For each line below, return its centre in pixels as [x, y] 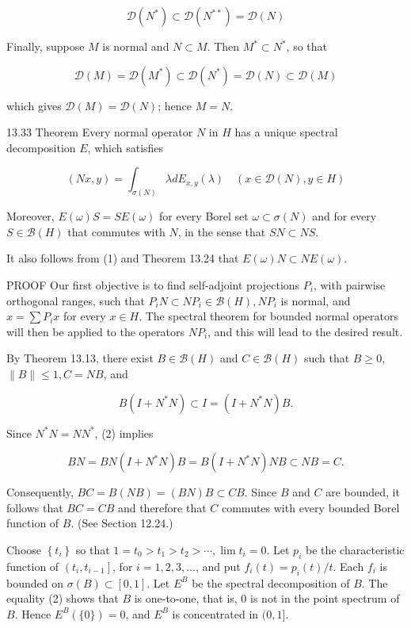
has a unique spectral [286, 132]
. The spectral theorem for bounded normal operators [268, 316]
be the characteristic [355, 549]
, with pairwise [349, 285]
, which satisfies [126, 147]
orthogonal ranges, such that [76, 300]
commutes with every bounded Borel [310, 507]
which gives [34, 105]
